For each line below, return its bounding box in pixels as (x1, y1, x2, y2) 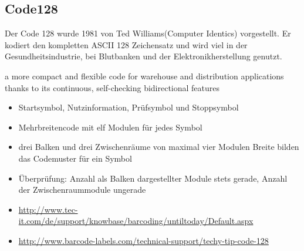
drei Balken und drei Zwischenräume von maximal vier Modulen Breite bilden (18, 140, 299, 153)
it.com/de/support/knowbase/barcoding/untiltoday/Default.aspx (18, 215, 254, 227)
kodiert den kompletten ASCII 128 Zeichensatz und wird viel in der (5, 38, 248, 51)
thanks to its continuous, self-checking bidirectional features (5, 81, 220, 93)
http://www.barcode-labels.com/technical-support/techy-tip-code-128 (18, 234, 269, 246)
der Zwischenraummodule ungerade (18, 183, 146, 196)
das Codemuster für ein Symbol (18, 152, 132, 164)
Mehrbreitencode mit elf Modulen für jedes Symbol (18, 121, 202, 133)
